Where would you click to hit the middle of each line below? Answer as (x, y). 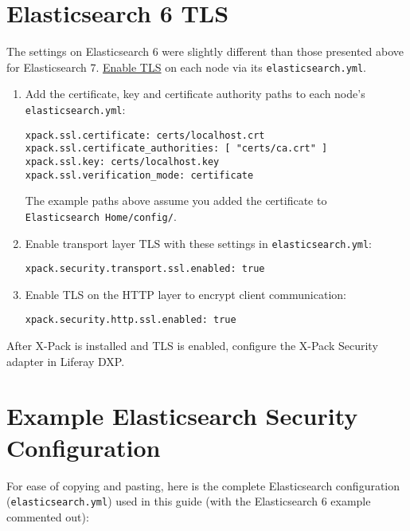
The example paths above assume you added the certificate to (176, 201)
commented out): (48, 516)
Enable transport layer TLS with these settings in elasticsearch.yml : (199, 243)
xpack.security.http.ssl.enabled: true (131, 320)
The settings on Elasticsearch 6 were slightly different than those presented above (205, 51)
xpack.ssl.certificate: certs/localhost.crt (145, 135)
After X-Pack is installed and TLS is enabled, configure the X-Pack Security (192, 346)
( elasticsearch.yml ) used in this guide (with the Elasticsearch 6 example (189, 501)
